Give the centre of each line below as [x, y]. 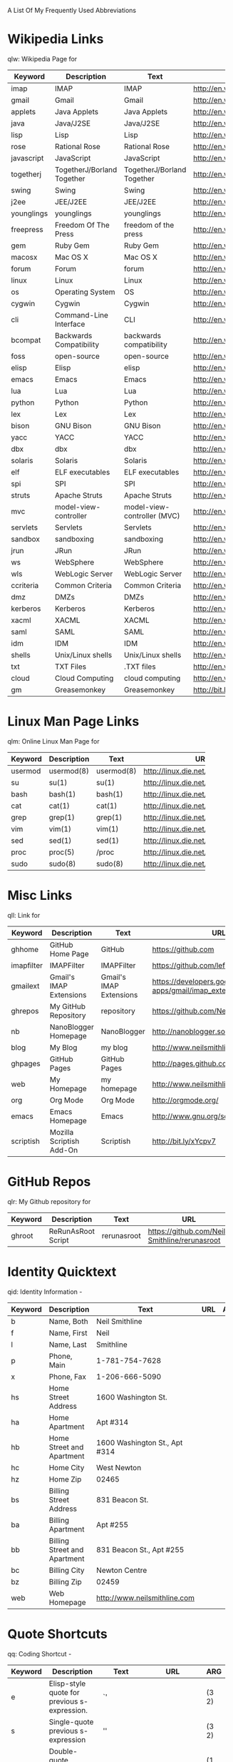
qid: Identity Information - [45, 1292]
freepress [27, 229]
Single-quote [71, 1721]
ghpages [26, 1063]
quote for [64, 1692]
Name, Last [68, 1345]
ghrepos [25, 1011]
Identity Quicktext [62, 1271]
